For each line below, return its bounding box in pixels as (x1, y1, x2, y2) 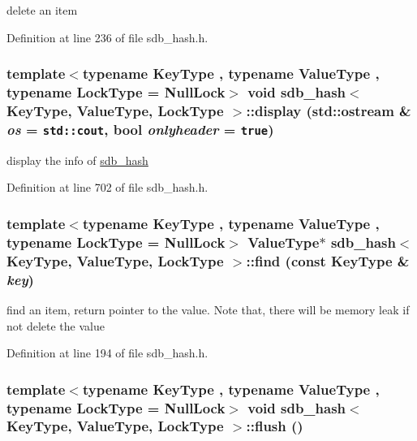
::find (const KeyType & (246, 250, 410, 270)
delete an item (6, 2, 78, 18)
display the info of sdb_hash (6, 151, 148, 168)
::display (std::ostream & (246, 100, 411, 120)
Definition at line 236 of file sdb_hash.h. (6, 28, 208, 45)
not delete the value (6, 317, 105, 334)
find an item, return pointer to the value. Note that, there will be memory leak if (6, 300, 410, 318)
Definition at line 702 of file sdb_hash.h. (6, 179, 208, 196)
